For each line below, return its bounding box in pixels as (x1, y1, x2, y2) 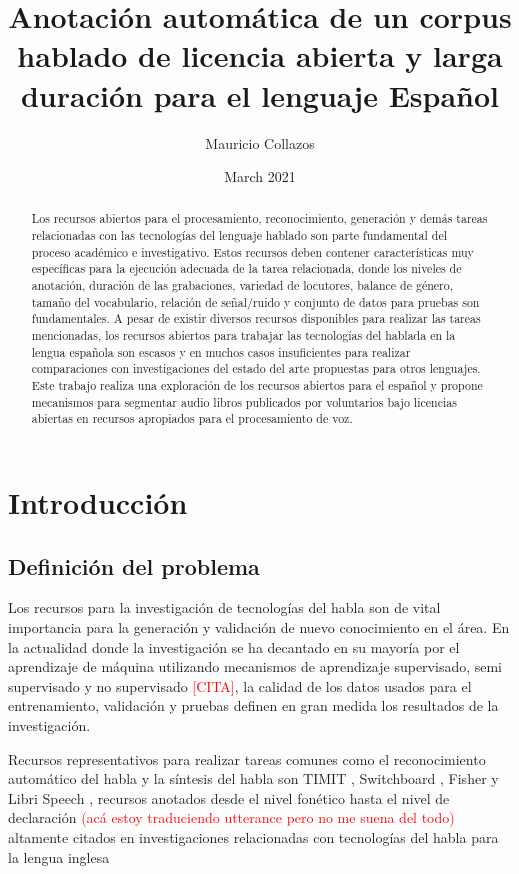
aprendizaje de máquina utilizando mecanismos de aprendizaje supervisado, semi (8, 656, 503, 677)
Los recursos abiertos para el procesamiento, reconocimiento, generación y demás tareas (31, 210, 488, 227)
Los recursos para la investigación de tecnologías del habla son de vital (8, 597, 441, 618)
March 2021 (224, 166, 296, 187)
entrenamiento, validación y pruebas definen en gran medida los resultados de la (8, 695, 499, 716)
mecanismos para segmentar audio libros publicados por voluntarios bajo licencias (31, 393, 457, 410)
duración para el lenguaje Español (20, 74, 500, 115)
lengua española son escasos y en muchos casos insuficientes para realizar (31, 343, 411, 360)
